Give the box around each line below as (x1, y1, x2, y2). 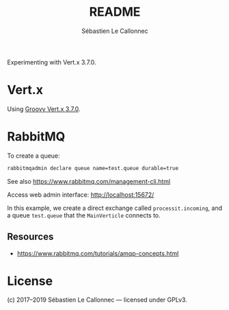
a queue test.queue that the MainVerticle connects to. (7, 211, 161, 219)
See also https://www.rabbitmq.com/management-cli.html (7, 177, 171, 185)
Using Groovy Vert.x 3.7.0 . (7, 104, 81, 113)
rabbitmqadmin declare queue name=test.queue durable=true (7, 165, 179, 171)
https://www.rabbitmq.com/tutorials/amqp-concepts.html (16, 249, 179, 257)
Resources (7, 231, 54, 243)
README (89, 4, 141, 20)
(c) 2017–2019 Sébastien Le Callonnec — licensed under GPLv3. (7, 296, 188, 304)
